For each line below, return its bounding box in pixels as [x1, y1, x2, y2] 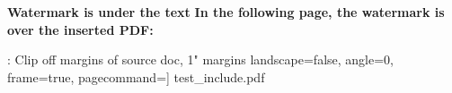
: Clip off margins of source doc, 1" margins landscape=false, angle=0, [7, 50, 394, 69]
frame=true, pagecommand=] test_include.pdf [7, 67, 265, 86]
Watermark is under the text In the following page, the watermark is [7, 3, 445, 21]
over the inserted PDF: [7, 20, 154, 38]
